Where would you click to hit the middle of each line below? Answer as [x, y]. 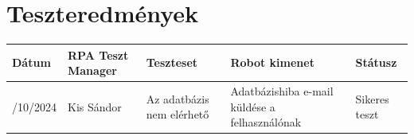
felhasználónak [266, 122]
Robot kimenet [272, 62]
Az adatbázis [178, 98]
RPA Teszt [98, 54]
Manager [92, 70]
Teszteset [172, 62]
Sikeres [372, 98]
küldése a [253, 106]
